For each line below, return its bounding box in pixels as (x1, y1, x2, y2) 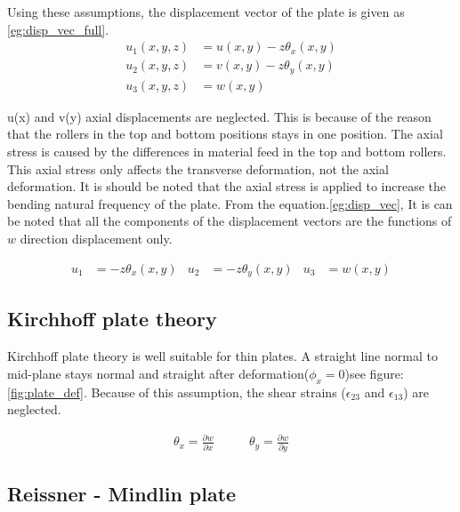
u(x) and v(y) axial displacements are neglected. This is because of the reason (7, 107, 432, 125)
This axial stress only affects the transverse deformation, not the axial (7, 159, 389, 178)
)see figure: (344, 364, 404, 382)
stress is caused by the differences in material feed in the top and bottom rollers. (7, 141, 447, 160)
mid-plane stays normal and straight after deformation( (7, 364, 310, 382)
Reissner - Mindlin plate (7, 480, 237, 507)
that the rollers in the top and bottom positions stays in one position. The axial (7, 124, 443, 143)
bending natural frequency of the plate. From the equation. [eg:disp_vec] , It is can (7, 194, 453, 212)
